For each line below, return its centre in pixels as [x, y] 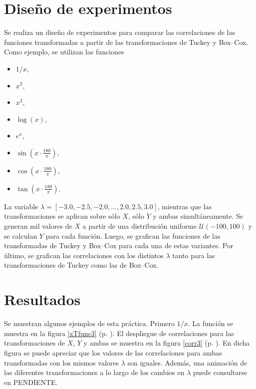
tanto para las [194, 255]
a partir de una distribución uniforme [140, 226]
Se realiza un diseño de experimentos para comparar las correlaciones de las [120, 32]
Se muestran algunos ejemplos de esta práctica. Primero [90, 323]
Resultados [42, 299]
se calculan [21, 235]
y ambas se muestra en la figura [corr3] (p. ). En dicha [167, 343]
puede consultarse [220, 372]
